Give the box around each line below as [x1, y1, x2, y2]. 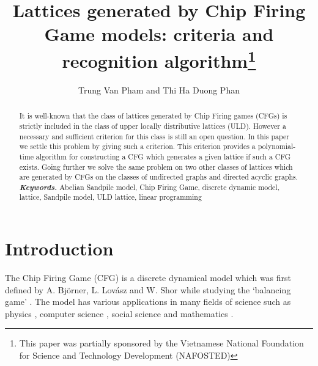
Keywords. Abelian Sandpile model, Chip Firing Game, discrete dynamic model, [19, 181, 279, 192]
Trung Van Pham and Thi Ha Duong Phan [78, 83, 240, 96]
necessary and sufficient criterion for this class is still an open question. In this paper [19, 131, 289, 141]
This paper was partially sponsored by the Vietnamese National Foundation [19, 337, 304, 350]
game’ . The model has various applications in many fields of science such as [5, 295, 291, 308]
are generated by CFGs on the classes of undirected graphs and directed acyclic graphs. [19, 172, 298, 182]
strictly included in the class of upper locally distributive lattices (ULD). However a [19, 120, 286, 131]
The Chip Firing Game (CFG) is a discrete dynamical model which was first [5, 271, 292, 284]
